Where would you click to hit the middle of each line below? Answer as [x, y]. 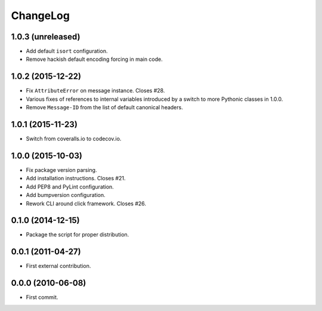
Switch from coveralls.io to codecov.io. [74, 139]
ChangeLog [40, 16]
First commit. [42, 297]
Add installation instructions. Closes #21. [76, 178]
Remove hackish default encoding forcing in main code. [95, 59]
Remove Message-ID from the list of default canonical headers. [104, 107]
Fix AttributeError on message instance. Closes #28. [95, 91]
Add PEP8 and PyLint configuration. [70, 187]
